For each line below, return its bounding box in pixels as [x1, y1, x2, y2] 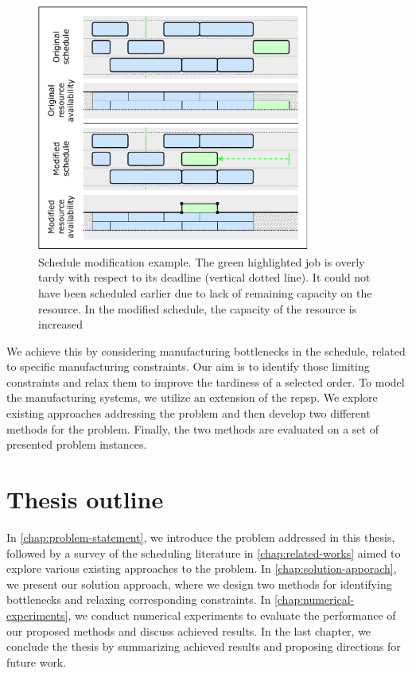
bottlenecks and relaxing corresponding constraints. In [6, 591, 271, 608]
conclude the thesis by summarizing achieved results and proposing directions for [6, 638, 401, 655]
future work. [6, 653, 67, 670]
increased [38, 316, 84, 333]
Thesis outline [6, 483, 164, 515]
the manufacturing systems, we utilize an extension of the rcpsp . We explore [6, 389, 378, 406]
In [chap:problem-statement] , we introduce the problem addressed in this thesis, [6, 528, 395, 545]
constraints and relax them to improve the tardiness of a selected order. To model [6, 373, 405, 390]
